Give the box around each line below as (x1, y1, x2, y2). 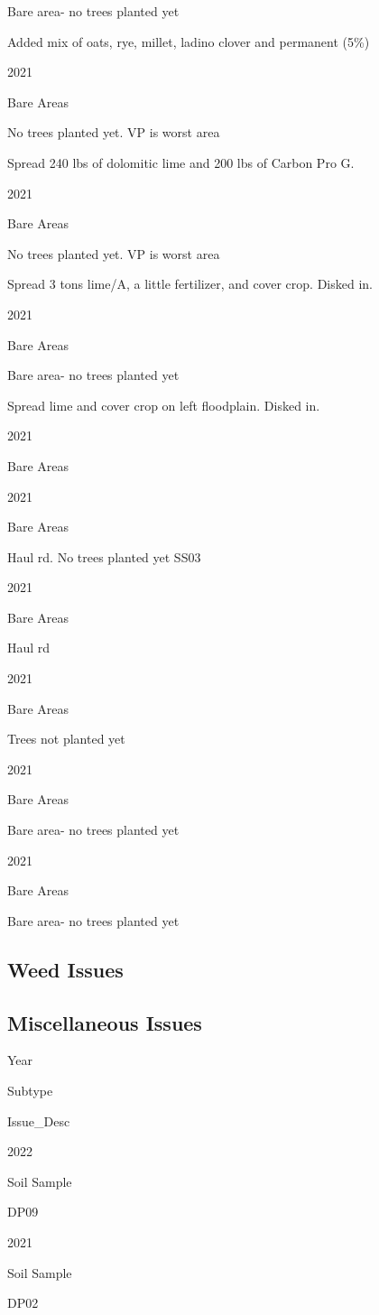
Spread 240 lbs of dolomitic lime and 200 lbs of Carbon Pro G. (7, 153, 355, 171)
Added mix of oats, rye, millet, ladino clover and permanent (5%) (7, 32, 370, 51)
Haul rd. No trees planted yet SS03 (7, 547, 201, 566)
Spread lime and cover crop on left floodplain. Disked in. (7, 395, 320, 414)
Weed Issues (7, 955, 124, 983)
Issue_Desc (7, 1111, 70, 1130)
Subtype (7, 1080, 53, 1099)
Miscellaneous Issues (7, 1008, 202, 1036)
